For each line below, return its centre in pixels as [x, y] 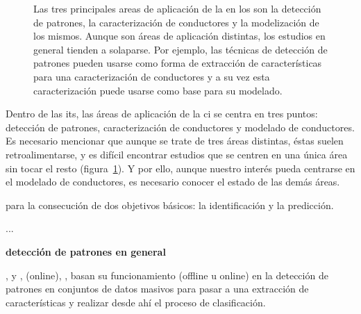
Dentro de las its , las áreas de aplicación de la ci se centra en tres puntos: [162, 114]
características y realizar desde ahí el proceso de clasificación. [136, 302]
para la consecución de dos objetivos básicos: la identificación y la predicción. [170, 205]
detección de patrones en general [86, 251]
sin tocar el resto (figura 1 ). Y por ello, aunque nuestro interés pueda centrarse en [180, 168]
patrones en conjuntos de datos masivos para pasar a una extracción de [157, 289]
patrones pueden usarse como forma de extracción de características [178, 63]
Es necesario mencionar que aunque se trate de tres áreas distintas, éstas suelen [175, 141]
